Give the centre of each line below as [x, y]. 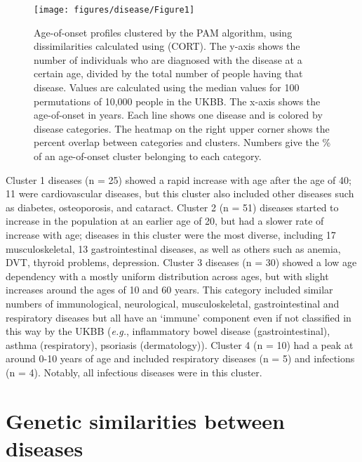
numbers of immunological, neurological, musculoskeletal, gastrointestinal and [173, 303]
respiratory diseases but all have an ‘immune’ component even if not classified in [179, 317]
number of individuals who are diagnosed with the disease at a [168, 59]
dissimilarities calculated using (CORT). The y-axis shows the [167, 46]
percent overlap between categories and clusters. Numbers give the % [182, 142]
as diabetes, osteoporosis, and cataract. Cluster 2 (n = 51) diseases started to [172, 207]
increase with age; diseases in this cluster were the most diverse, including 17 [171, 234]
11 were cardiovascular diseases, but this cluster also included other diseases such [180, 193]
